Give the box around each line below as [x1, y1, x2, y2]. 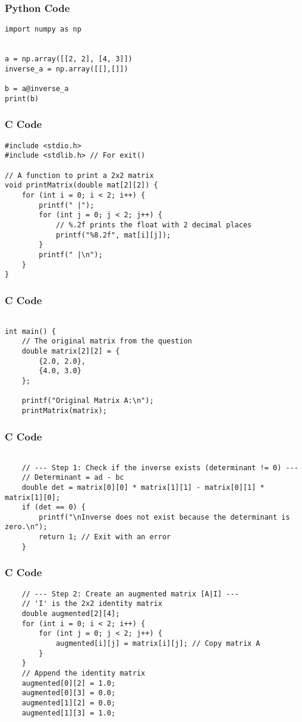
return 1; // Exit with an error [39, 533, 171, 542]
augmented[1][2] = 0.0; [21, 698, 116, 707]
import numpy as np [5, 25, 81, 34]
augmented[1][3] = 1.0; [21, 708, 116, 717]
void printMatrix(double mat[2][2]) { [5, 181, 158, 190]
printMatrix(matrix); [21, 407, 107, 415]
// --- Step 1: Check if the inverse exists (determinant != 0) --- [21, 463, 298, 472]
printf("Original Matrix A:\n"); [21, 396, 154, 405]
